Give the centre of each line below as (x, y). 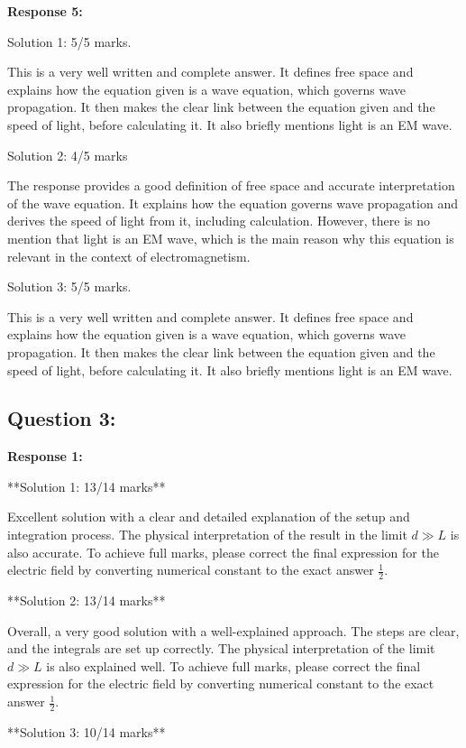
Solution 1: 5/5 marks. (69, 41)
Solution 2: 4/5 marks (68, 155)
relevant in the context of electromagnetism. (129, 256)
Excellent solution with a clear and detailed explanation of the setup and (209, 517)
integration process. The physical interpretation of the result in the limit (207, 535)
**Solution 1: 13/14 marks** (87, 486)
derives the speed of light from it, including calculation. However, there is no (219, 221)
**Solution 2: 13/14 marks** (87, 600)
